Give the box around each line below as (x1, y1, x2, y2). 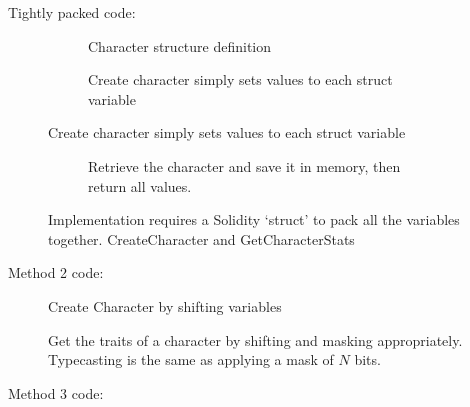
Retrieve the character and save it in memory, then (88, 155, 401, 176)
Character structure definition (88, 35, 272, 56)
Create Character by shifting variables (48, 295, 282, 316)
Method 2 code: (8, 262, 104, 283)
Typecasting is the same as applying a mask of (48, 349, 334, 370)
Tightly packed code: (8, 2, 136, 22)
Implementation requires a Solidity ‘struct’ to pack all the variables (48, 209, 460, 230)
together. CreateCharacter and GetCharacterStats (48, 228, 355, 249)
